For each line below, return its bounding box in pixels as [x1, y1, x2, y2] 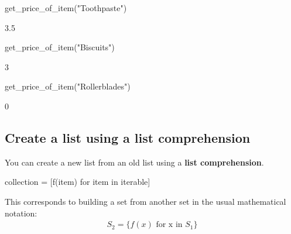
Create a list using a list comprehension [5, 128, 251, 146]
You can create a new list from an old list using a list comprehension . [5, 156, 264, 168]
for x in [156, 221, 183, 229]
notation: [5, 207, 37, 219]
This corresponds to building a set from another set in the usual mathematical [5, 195, 286, 207]
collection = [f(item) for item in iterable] [5, 175, 150, 188]
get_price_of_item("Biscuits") [5, 41, 115, 53]
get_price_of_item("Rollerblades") [5, 80, 131, 92]
